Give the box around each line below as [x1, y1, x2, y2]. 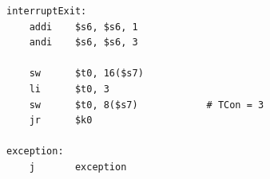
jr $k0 [29, 115, 93, 126]
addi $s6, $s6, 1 [29, 21, 138, 33]
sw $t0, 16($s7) [29, 68, 144, 80]
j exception [29, 161, 127, 173]
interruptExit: [6, 6, 87, 17]
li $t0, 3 [29, 83, 109, 95]
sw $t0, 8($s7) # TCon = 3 [29, 99, 264, 111]
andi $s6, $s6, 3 [29, 37, 138, 49]
